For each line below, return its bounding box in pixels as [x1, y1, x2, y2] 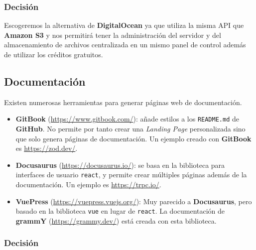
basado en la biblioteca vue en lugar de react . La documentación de [15, 206, 225, 216]
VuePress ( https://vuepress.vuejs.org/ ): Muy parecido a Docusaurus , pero [15, 196, 252, 206]
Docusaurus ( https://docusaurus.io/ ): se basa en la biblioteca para [15, 159, 225, 170]
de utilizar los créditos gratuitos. [4, 49, 103, 59]
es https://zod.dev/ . [15, 143, 78, 153]
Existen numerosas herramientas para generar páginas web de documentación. [4, 97, 242, 107]
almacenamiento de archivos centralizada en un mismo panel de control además [4, 39, 246, 50]
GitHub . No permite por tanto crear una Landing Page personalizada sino [15, 124, 246, 134]
